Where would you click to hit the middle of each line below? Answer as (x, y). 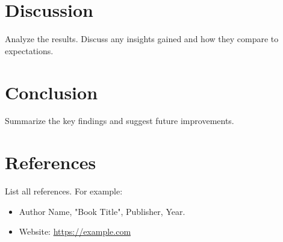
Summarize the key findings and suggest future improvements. (120, 121)
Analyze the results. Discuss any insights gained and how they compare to (142, 39)
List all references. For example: (64, 191)
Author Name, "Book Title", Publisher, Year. (102, 211)
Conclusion (51, 92)
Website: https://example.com (75, 231)
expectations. (29, 50)
